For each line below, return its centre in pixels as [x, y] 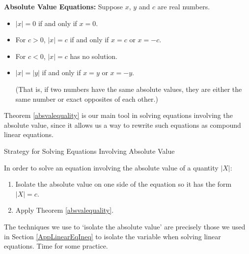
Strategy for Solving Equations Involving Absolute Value [89, 151]
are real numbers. [184, 6]
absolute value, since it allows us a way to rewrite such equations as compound [123, 125]
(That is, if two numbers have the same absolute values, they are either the [129, 89]
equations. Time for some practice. [56, 246]
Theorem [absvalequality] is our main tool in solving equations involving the [118, 115]
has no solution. [94, 56]
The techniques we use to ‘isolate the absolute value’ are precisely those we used [125, 226]
